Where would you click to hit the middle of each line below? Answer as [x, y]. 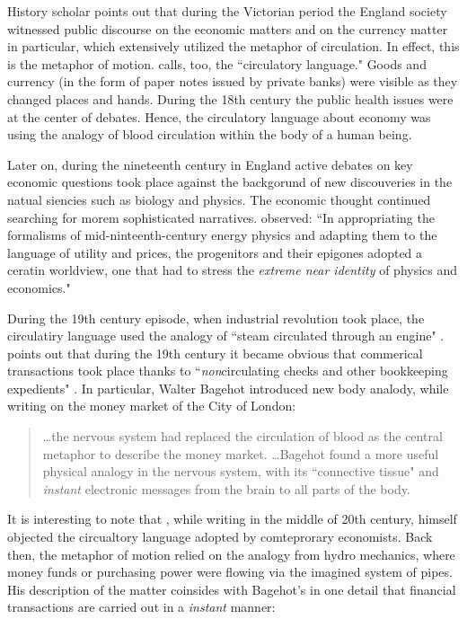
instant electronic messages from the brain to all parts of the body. [226, 488]
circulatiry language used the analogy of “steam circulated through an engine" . [226, 336]
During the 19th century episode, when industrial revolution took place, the [216, 318]
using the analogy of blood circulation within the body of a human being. [210, 134]
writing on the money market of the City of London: [152, 406]
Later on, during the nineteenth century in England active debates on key [210, 164]
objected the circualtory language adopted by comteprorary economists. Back [220, 537]
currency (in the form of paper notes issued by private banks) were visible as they [233, 81]
